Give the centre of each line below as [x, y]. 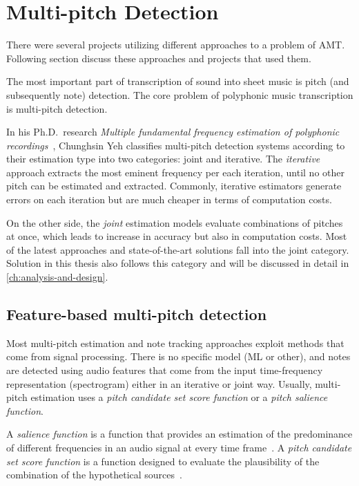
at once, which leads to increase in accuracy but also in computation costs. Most [177, 236]
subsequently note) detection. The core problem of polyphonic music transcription [180, 94]
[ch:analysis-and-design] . [57, 277]
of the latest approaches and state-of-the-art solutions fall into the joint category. [178, 249]
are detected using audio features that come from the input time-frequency [165, 370]
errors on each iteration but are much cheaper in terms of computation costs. [169, 199]
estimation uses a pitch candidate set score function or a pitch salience [179, 397]
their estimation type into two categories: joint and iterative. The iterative [163, 159]
